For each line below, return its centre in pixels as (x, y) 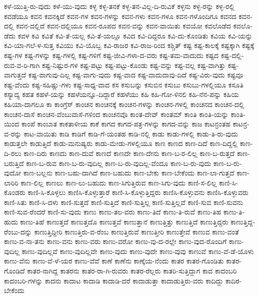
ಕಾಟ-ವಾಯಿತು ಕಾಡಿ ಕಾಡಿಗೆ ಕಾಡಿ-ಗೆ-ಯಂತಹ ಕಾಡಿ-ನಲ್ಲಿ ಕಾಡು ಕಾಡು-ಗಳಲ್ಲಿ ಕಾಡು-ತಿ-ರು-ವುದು (131, 133)
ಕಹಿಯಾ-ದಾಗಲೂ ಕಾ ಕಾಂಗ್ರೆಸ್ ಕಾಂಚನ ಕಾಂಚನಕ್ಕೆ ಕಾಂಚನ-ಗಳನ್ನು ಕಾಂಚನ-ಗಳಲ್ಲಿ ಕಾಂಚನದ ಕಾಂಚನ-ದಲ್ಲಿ (124, 104)
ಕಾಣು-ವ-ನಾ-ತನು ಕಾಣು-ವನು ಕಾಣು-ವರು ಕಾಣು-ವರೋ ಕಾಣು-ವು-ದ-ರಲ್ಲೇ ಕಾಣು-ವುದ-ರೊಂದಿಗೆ (115, 241)
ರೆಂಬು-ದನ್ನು (18, 231)
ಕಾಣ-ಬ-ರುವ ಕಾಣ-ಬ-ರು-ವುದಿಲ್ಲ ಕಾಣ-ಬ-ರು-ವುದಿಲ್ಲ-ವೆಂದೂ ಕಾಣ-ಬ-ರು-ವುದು (119, 163)
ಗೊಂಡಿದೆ (14, 271)
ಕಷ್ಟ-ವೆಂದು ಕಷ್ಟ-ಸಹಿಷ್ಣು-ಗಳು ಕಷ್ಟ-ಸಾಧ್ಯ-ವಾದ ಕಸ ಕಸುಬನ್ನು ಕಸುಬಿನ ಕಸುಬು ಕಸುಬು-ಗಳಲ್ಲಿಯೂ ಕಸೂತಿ (124, 84)
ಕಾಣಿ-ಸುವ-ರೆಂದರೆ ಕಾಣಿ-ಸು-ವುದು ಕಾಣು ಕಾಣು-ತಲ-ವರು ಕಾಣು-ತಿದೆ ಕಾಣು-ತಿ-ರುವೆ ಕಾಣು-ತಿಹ (113, 212)
